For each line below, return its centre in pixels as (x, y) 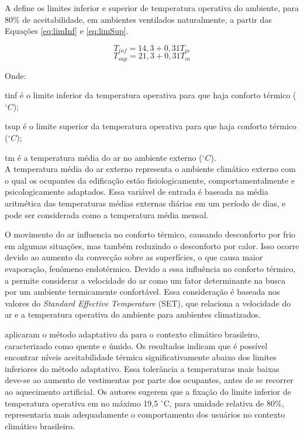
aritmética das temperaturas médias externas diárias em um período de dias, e (145, 203)
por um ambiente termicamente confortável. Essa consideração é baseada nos (142, 292)
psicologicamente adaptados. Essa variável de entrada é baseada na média (137, 192)
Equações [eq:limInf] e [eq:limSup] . (67, 31)
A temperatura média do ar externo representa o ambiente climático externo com (150, 169)
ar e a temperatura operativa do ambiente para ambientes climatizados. (133, 314)
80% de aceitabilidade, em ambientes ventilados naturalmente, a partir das (138, 19)
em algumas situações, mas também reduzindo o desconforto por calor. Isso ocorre (152, 245)
